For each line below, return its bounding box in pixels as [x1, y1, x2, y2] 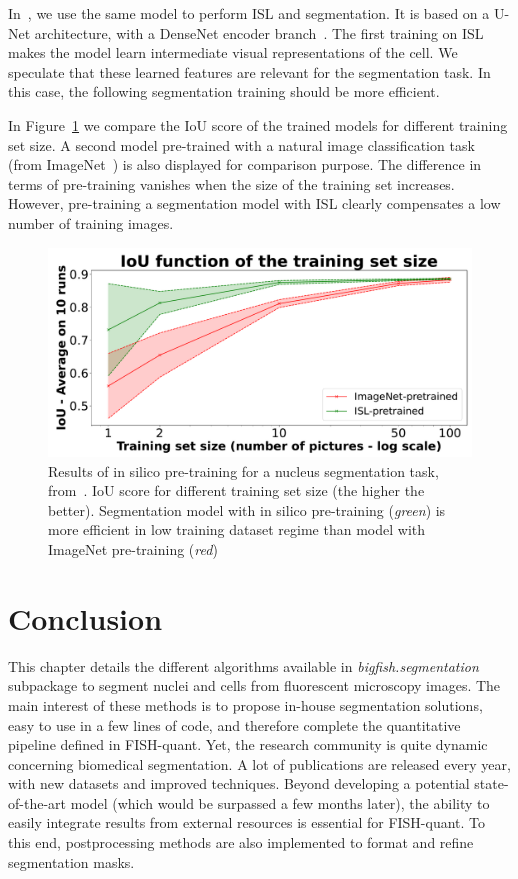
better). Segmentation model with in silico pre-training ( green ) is [48, 499, 446, 520]
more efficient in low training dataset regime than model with [48, 519, 426, 540]
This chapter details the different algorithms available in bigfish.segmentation [8, 655, 479, 676]
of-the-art [8, 792, 66, 813]
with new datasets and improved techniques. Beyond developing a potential [8, 773, 470, 794]
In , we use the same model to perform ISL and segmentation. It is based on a [8, 3, 490, 23]
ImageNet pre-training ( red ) [48, 539, 218, 560]
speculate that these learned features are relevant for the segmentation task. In [8, 61, 491, 82]
